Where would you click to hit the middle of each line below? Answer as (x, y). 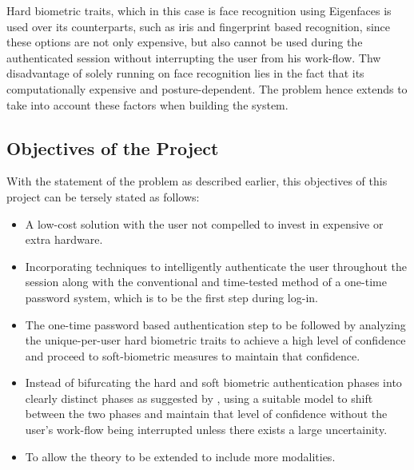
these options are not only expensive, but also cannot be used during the (185, 42)
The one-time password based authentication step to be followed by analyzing (215, 324)
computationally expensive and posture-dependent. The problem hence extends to (207, 88)
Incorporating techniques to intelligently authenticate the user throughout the (216, 266)
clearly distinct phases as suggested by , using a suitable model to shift (199, 398)
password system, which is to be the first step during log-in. (171, 297)
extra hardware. (64, 239)
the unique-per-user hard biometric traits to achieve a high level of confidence (215, 340)
